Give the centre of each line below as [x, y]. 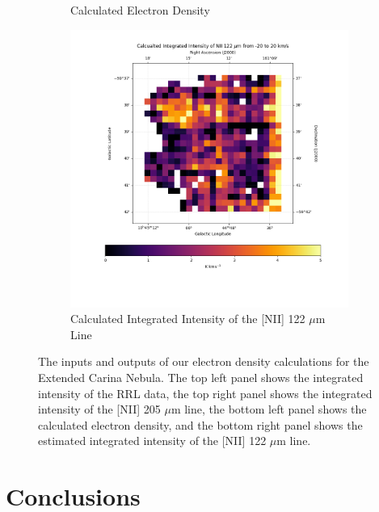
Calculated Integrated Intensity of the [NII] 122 [188, 319]
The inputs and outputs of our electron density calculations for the [204, 361]
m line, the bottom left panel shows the [269, 409]
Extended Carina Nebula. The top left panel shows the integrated [201, 377]
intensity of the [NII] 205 [99, 409]
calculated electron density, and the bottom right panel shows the [200, 424]
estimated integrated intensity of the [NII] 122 [152, 441]
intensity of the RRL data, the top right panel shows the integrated [205, 393]
